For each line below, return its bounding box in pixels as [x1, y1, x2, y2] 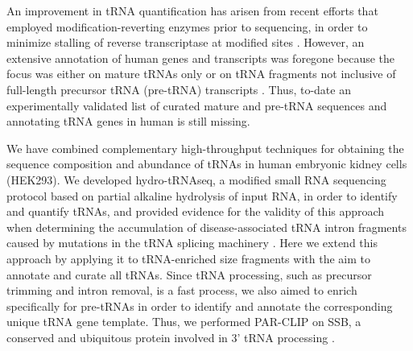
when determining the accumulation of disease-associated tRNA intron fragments [6, 218, 407, 235]
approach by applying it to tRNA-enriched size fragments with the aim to [6, 250, 370, 266]
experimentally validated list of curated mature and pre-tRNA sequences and [6, 97, 387, 114]
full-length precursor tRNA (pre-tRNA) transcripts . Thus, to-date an [6, 81, 351, 97]
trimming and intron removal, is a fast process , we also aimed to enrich [6, 282, 357, 299]
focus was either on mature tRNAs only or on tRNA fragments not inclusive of [6, 65, 396, 82]
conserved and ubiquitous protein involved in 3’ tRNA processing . [6, 328, 335, 345]
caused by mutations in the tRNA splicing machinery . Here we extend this [6, 234, 378, 251]
